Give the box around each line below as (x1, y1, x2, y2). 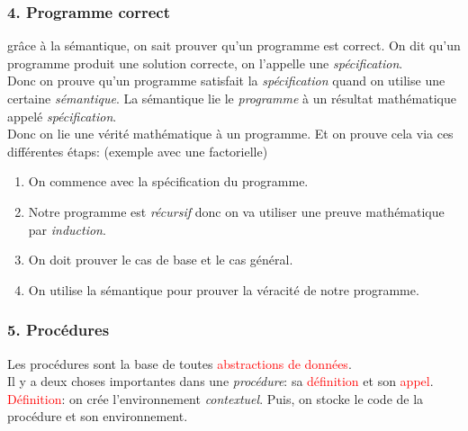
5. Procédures (7, 319, 110, 341)
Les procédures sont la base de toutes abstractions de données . (7, 354, 352, 373)
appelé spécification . (7, 106, 117, 125)
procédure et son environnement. (7, 407, 188, 426)
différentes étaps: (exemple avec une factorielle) (7, 141, 268, 160)
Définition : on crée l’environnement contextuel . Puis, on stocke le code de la (7, 389, 424, 408)
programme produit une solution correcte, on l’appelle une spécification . (7, 53, 403, 72)
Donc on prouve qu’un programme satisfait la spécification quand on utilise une (7, 71, 445, 90)
